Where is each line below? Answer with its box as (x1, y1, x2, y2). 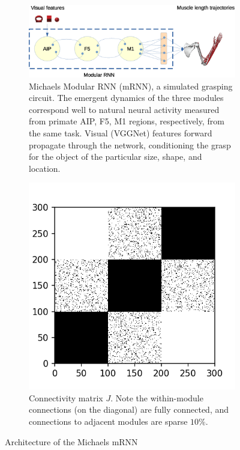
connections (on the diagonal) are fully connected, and (29, 403, 229, 416)
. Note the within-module (110, 391, 203, 404)
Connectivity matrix (29, 391, 103, 404)
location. (29, 162, 61, 174)
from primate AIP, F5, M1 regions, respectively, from (29, 115, 224, 127)
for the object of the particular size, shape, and (29, 150, 202, 163)
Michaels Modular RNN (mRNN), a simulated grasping (29, 79, 233, 92)
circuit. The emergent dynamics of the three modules (29, 91, 224, 104)
